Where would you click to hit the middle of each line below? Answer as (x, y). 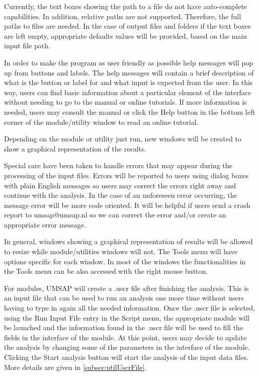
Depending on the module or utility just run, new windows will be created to (123, 139)
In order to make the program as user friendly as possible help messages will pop (129, 62)
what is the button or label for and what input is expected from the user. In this (128, 82)
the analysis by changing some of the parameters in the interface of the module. (127, 347)
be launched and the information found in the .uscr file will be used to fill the (124, 327)
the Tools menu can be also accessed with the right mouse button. (106, 271)
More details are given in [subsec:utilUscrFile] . (75, 367)
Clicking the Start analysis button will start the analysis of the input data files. (126, 357)
